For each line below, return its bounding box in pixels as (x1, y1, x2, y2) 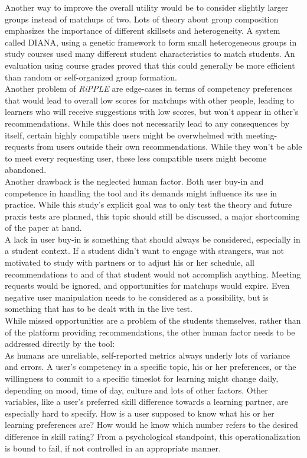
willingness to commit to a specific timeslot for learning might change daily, (5, 372, 279, 384)
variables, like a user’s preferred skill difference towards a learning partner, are (5, 395, 288, 408)
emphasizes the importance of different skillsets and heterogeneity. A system (5, 24, 280, 37)
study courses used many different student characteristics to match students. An (5, 47, 295, 60)
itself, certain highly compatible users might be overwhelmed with (5, 128, 243, 141)
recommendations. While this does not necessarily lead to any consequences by (5, 117, 290, 129)
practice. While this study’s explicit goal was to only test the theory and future (5, 198, 292, 211)
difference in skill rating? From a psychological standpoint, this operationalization (5, 430, 301, 442)
